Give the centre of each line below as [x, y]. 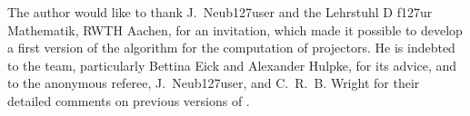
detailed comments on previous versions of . [129, 100]
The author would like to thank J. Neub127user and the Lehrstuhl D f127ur [220, 12]
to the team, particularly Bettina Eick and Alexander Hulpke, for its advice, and [232, 65]
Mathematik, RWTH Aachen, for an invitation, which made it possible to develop [235, 29]
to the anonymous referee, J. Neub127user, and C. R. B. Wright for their [214, 83]
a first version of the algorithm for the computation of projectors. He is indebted [231, 48]
